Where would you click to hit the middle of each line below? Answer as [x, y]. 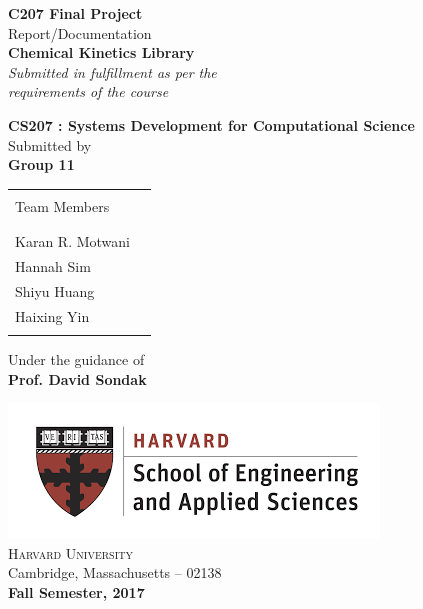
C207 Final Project [75, 13]
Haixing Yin [52, 315]
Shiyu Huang [55, 290]
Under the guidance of [76, 358]
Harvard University [70, 552]
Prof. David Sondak [77, 378]
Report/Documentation [80, 32]
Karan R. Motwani [72, 241]
